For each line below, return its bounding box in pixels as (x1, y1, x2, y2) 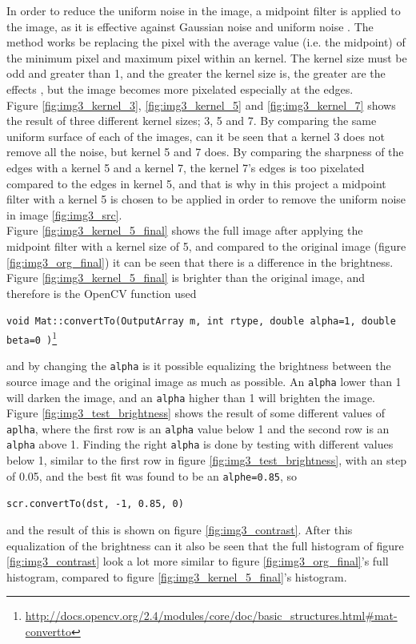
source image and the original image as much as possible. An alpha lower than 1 (6, 372, 402, 389)
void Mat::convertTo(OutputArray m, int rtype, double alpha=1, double (6, 316, 396, 328)
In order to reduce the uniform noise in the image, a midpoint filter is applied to (6, 2, 401, 18)
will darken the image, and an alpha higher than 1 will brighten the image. (6, 388, 376, 405)
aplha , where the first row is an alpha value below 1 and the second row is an (6, 420, 390, 437)
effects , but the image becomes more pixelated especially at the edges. (6, 80, 354, 97)
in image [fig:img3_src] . (6, 206, 122, 223)
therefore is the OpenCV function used (6, 284, 197, 301)
